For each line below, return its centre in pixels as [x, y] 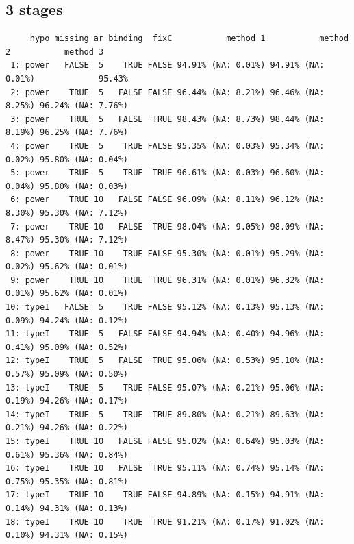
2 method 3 [55, 52]
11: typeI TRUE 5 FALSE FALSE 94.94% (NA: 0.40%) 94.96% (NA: [165, 334]
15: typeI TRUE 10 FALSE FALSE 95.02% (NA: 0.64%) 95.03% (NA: [165, 442]
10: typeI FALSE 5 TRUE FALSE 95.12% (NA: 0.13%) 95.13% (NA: [165, 307]
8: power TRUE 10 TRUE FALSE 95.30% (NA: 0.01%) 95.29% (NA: [167, 253]
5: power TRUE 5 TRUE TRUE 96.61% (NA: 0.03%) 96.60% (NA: [167, 173]
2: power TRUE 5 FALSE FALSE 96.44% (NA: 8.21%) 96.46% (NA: [167, 92]
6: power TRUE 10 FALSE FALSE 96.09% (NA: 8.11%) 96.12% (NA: [167, 200]
